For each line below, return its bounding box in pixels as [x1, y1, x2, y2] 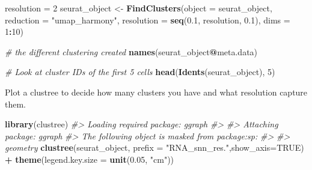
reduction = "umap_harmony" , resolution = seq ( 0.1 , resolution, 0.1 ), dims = [5, 13, 290, 26]
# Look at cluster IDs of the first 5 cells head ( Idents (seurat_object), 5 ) [5, 65, 275, 78]
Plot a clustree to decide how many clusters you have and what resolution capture [5, 85, 308, 98]
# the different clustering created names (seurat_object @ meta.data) [5, 45, 258, 58]
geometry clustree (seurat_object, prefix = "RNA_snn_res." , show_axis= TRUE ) [5, 141, 304, 154]
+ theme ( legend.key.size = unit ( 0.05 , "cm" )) [5, 153, 174, 165]
